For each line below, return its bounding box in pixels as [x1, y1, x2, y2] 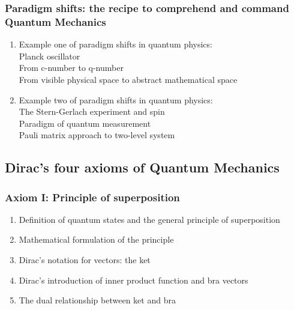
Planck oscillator [19, 49, 80, 62]
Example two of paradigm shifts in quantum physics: [19, 93, 213, 106]
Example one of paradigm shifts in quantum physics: [19, 38, 212, 50]
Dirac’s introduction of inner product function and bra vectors [19, 273, 248, 286]
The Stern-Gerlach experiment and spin [19, 105, 165, 118]
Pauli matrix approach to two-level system [19, 129, 175, 141]
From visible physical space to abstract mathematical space [19, 73, 238, 85]
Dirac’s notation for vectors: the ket [19, 254, 151, 266]
